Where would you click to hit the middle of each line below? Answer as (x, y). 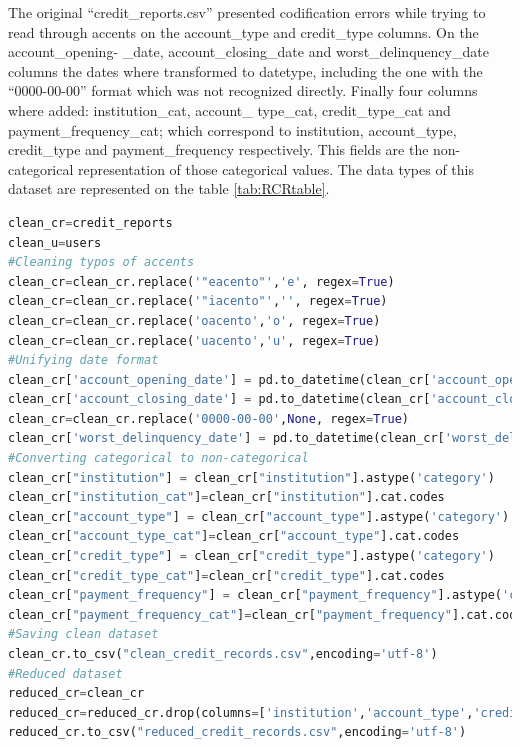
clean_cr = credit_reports (90, 222)
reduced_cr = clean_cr (76, 693)
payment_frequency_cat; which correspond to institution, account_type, (232, 129)
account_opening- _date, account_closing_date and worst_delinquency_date (248, 51)
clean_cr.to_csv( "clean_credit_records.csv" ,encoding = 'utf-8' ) (223, 654)
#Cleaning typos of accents (101, 262)
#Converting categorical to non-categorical (158, 458)
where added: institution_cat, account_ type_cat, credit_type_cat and (229, 109)
